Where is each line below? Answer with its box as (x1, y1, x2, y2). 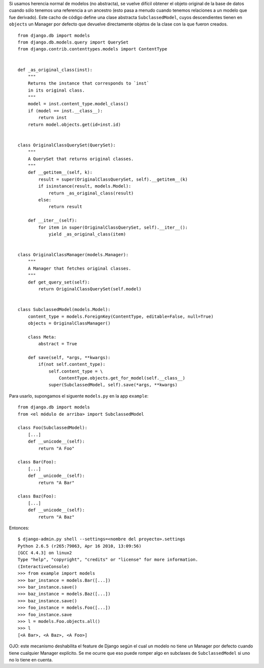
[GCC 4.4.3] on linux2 (18, 550, 72, 556)
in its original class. (27, 87, 85, 93)
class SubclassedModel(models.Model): (18, 307, 111, 312)
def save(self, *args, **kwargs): (27, 355, 111, 360)
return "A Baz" (38, 514, 75, 520)
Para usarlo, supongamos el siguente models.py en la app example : (9, 393, 149, 399)
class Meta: (27, 334, 57, 340)
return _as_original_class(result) (48, 190, 134, 196)
